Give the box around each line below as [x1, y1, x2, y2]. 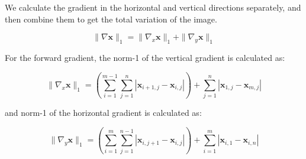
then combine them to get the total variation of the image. [5, 12, 217, 25]
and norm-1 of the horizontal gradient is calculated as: [5, 106, 202, 119]
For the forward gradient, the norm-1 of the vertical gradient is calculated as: [5, 51, 285, 63]
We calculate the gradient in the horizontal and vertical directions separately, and [5, 1, 301, 13]
